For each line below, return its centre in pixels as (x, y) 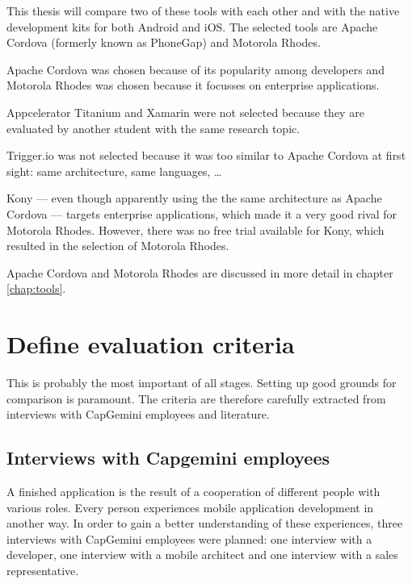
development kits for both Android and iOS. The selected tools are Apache (192, 26)
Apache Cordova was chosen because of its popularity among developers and (195, 69)
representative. (43, 570)
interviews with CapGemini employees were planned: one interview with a (189, 538)
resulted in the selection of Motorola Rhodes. (118, 246)
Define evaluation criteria (151, 344)
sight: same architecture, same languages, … (114, 171)
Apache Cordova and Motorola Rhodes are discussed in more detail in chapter (200, 272)
